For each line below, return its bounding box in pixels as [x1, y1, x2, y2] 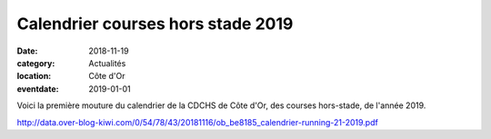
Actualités [88, 57, 126, 68]
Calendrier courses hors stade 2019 [16, 14, 294, 34]
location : [16, 71, 52, 82]
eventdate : [16, 83, 59, 94]
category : [16, 57, 55, 68]
